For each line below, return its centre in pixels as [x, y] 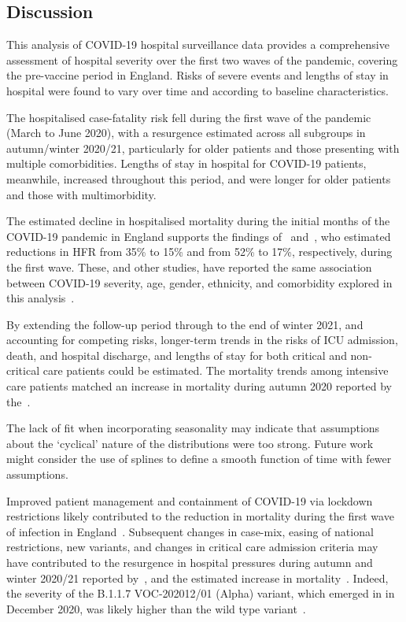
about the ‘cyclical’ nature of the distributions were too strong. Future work [190, 443]
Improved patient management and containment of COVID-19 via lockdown [190, 500]
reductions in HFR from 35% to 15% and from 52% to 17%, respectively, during [199, 252]
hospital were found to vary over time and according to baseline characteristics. [197, 90]
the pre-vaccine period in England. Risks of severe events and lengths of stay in [197, 75]
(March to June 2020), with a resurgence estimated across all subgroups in [186, 133]
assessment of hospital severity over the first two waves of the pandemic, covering [202, 59]
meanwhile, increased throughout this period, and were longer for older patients [199, 178]
